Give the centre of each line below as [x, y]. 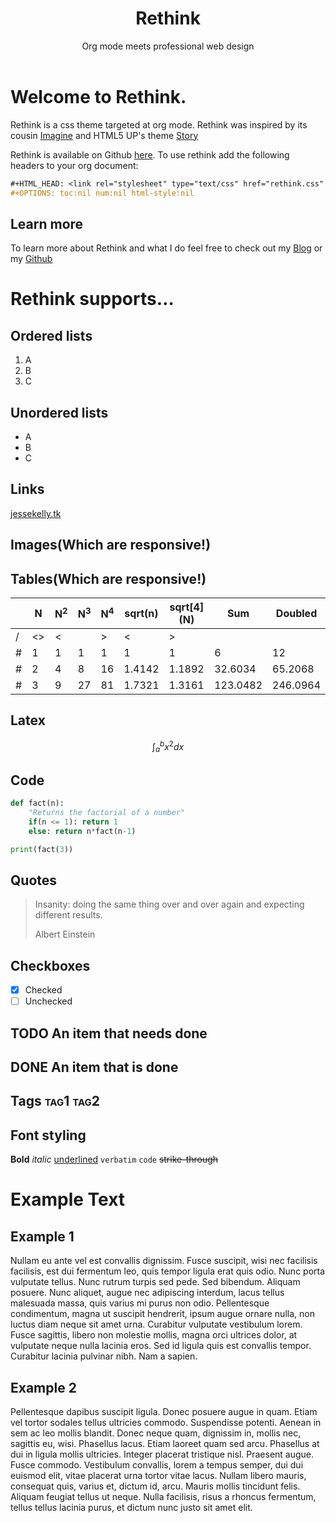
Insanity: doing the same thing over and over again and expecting [169, 904]
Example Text [68, 1199]
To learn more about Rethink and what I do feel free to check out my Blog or [166, 248]
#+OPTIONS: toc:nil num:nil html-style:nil [102, 193]
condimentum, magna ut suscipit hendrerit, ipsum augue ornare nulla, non [162, 1314]
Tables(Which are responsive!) [108, 578]
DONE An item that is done [94, 1067]
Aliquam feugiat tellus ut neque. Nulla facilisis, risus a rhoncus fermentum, [163, 1497]
